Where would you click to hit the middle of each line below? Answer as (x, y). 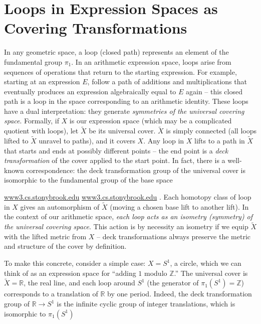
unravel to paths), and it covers (87, 141)
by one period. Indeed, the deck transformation (180, 294)
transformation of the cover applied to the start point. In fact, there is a (115, 160)
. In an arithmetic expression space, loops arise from (151, 61)
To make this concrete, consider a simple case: (75, 263)
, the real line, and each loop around (79, 283)
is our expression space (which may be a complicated (151, 121)
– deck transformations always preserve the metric (174, 236)
